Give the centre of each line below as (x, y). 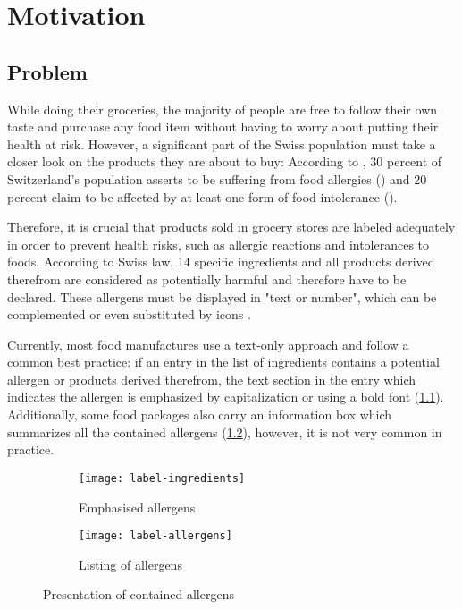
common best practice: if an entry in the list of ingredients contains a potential (223, 362)
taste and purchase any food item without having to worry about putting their (223, 127)
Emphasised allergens (137, 507)
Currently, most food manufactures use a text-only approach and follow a (208, 344)
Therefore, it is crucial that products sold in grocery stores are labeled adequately (231, 227)
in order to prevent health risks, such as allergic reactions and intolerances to (218, 244)
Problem (47, 71)
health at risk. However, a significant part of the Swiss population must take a (222, 144)
